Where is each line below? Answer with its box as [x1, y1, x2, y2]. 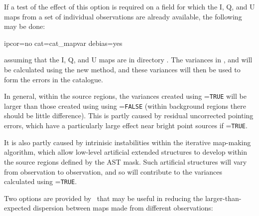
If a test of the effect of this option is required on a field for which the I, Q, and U [4, 1, 255, 11]
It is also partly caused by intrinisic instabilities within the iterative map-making [4, 137, 251, 147]
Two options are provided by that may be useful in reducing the [4, 193, 203, 203]
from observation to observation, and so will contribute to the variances [4, 166, 223, 177]
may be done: [4, 21, 45, 31]
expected [4, 203, 31, 213]
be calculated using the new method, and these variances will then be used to [4, 64, 241, 74]
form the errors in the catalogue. [4, 74, 103, 84]
